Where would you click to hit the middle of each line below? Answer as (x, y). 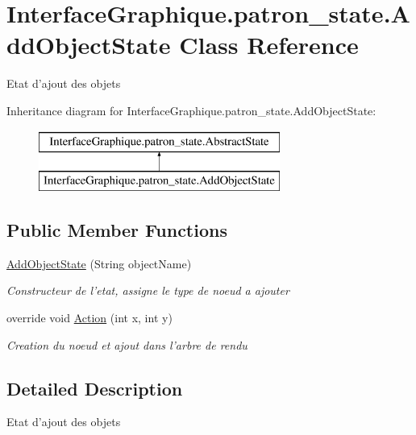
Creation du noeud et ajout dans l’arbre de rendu (127, 344)
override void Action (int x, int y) (89, 318)
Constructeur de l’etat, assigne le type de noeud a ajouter (148, 290)
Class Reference (269, 45)
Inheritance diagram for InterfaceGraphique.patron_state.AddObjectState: (191, 110)
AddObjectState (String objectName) (99, 263)
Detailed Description (95, 388)
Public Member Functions (117, 230)
